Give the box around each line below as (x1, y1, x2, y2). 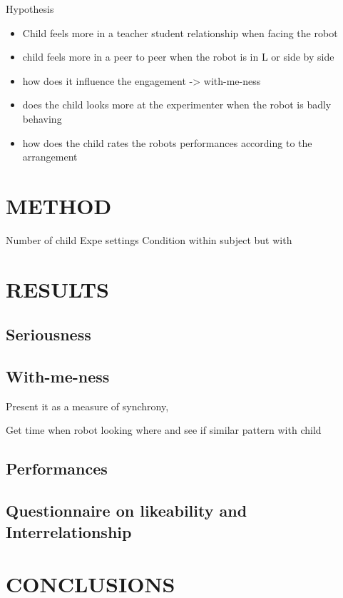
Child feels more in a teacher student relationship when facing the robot (22, 25, 338, 40)
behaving (22, 111, 62, 126)
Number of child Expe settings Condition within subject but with (6, 232, 292, 247)
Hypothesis (6, 1, 54, 16)
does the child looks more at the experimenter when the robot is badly (22, 97, 332, 112)
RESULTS (6, 274, 109, 303)
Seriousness (6, 323, 91, 345)
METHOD (6, 191, 112, 220)
